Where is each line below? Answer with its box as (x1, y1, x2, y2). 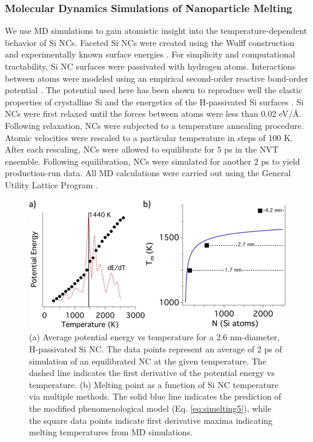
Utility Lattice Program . (5, 178, 99, 191)
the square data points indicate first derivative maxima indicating (29, 414, 273, 426)
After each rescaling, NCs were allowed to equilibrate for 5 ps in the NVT (5, 143, 278, 156)
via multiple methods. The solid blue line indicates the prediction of (29, 390, 282, 403)
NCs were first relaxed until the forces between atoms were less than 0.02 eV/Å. (5, 107, 301, 120)
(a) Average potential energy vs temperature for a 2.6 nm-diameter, (29, 331, 280, 343)
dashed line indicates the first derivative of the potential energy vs (29, 366, 275, 379)
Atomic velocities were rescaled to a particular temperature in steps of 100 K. (5, 131, 293, 143)
